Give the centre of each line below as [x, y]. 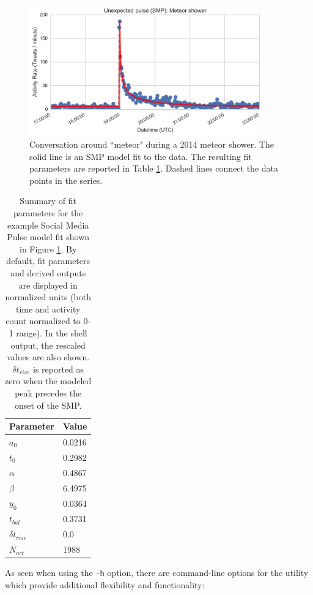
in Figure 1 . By [48, 248]
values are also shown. [48, 357]
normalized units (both [48, 297]
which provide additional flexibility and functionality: [105, 584]
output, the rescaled [48, 345]
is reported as [59, 369]
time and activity [48, 309]
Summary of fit [48, 201]
